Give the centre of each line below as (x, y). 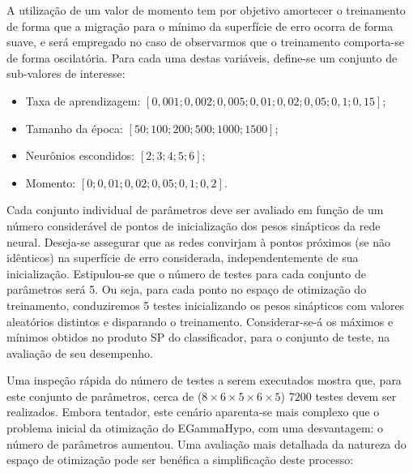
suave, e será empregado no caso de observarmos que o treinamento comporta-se (205, 42)
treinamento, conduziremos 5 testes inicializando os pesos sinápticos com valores (206, 305)
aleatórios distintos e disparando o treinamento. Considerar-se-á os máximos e (200, 321)
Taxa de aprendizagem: (83, 100)
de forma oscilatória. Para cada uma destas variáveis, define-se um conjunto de (202, 57)
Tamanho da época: (74, 128)
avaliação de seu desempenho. (80, 353)
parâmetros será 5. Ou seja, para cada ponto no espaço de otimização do (187, 289)
